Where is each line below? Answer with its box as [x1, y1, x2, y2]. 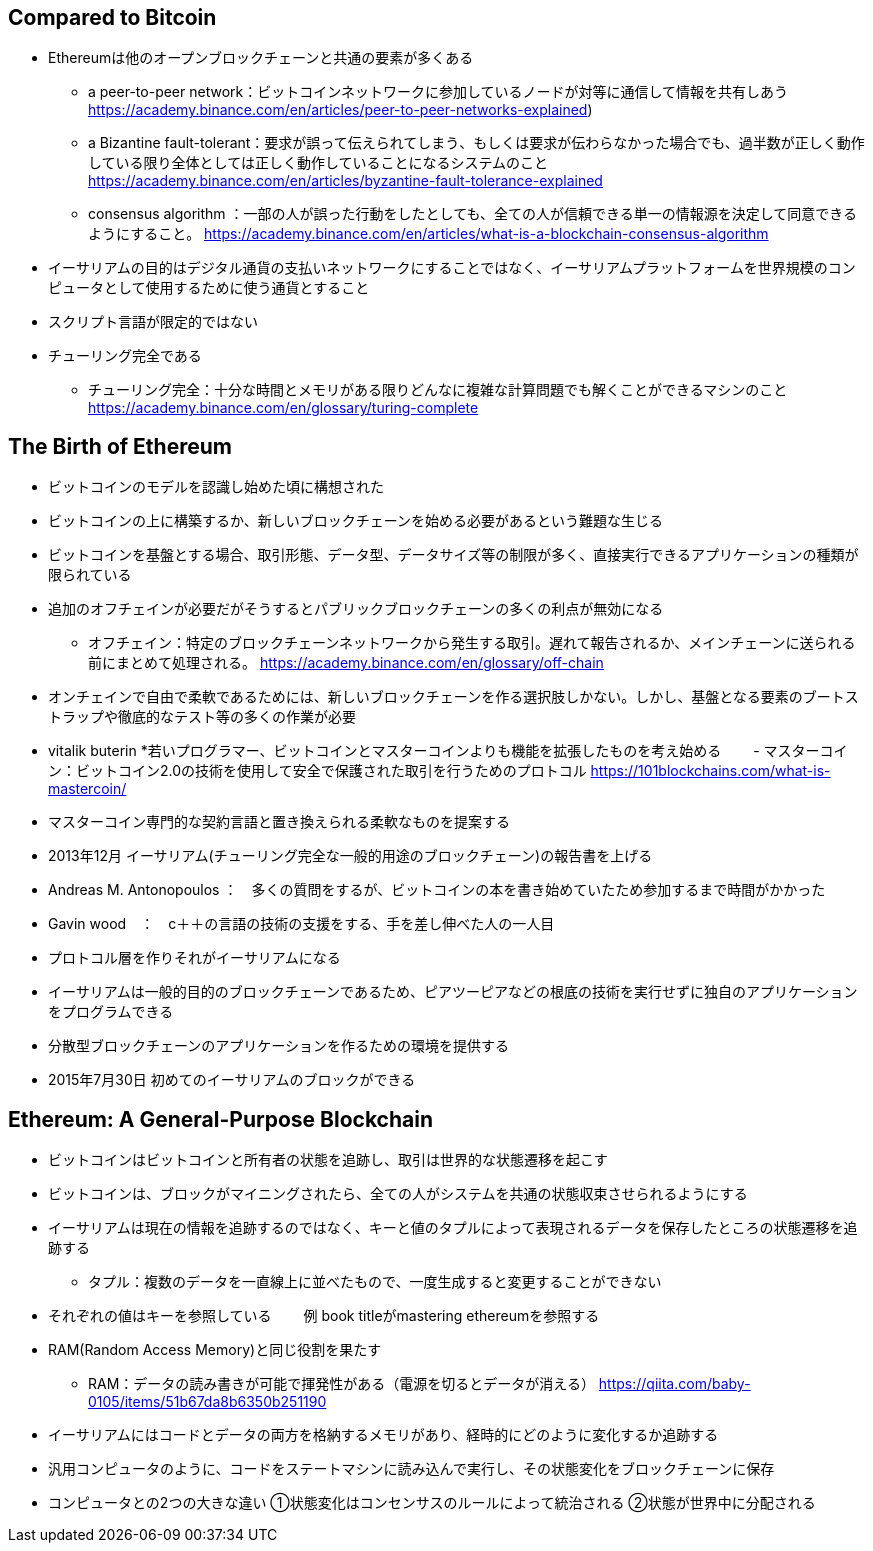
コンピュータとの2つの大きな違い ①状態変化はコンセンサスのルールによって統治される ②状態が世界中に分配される [48, 1494, 816, 1512]
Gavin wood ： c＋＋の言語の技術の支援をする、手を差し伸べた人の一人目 [48, 915, 555, 933]
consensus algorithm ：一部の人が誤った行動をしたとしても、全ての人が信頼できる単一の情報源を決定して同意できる [88, 205, 858, 223]
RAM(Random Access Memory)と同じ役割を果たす [48, 1341, 382, 1359]
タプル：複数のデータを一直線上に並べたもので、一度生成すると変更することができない [88, 1273, 662, 1291]
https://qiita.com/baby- [598, 1375, 751, 1393]
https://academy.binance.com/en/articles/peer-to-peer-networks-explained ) [88, 101, 593, 119]
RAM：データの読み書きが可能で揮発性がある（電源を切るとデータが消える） [88, 1375, 595, 1393]
